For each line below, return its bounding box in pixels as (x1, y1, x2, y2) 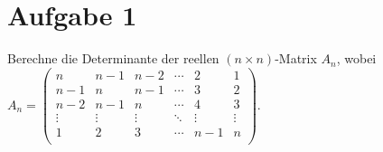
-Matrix (275, 49, 317, 68)
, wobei (336, 49, 377, 68)
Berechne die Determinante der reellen (7, 49, 220, 68)
